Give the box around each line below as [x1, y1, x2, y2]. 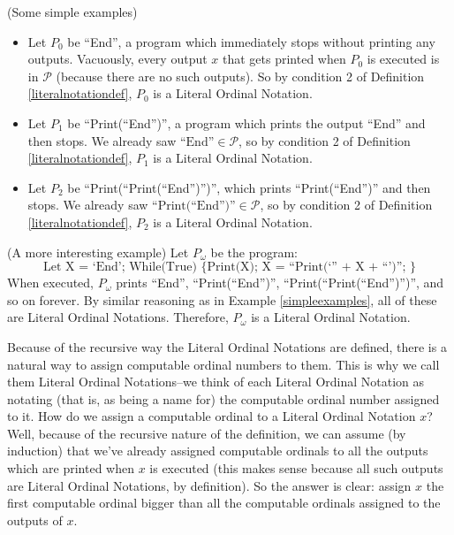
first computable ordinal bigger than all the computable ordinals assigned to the [7, 493, 441, 512]
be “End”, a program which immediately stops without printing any [67, 32, 435, 50]
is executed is [367, 50, 440, 68]
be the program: [210, 242, 298, 261]
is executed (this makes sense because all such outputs [149, 459, 443, 478]
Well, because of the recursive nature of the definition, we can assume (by [7, 424, 406, 442]
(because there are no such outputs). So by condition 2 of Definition [56, 66, 425, 85]
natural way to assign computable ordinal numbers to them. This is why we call [7, 355, 440, 373]
